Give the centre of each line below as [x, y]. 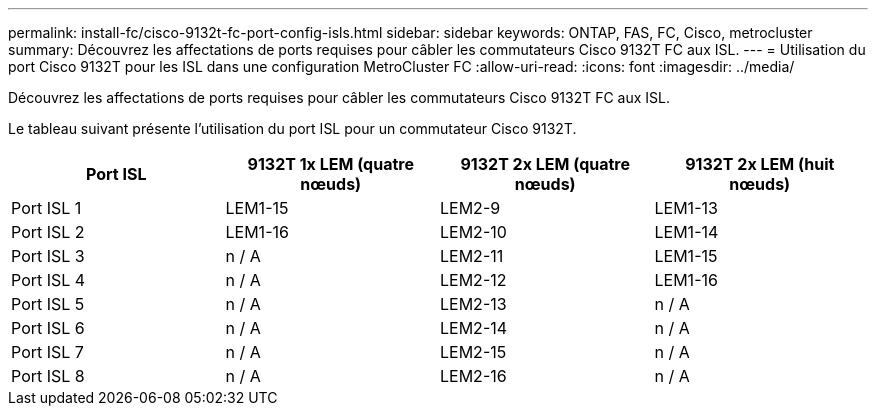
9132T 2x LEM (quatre [545, 164]
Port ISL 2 [48, 232]
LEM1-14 [686, 232]
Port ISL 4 [48, 280]
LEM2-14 [474, 328]
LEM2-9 [470, 208]
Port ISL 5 [48, 304]
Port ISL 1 [46, 208]
